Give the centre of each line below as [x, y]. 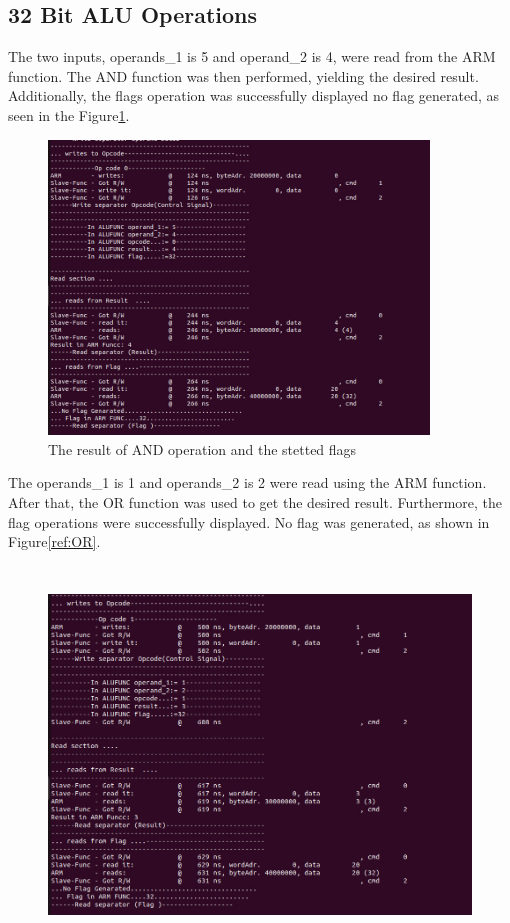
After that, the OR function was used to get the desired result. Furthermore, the [255, 501]
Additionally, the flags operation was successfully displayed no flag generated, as [254, 95]
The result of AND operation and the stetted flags [202, 448]
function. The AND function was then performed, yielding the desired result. [243, 75]
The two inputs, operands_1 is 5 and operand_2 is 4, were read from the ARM [252, 56]
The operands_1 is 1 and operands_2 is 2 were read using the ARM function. [247, 482]
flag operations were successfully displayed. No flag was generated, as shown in [249, 521]
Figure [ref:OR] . [54, 541]
